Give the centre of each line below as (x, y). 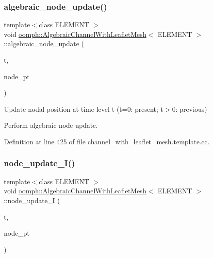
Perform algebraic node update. (51, 125)
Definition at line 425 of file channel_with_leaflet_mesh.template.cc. (107, 141)
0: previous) (189, 109)
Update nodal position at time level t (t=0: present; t (84, 109)
